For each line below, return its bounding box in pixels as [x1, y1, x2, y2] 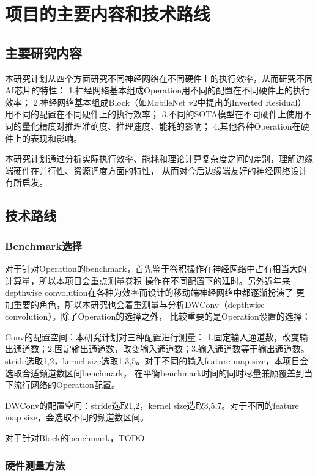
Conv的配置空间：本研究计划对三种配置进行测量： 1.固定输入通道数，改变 [5, 330, 300, 343]
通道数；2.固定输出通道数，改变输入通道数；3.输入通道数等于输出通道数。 [13, 342, 309, 355]
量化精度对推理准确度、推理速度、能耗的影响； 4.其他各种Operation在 [21, 119, 301, 132]
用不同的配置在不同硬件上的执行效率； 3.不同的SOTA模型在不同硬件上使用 [5, 108, 303, 120]
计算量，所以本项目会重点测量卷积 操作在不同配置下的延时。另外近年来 [5, 274, 290, 287]
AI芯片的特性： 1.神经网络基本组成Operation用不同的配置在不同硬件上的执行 [5, 84, 310, 97]
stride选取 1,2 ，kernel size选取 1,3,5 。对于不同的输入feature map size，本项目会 [5, 354, 309, 367]
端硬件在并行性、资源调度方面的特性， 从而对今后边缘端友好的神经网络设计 [5, 164, 308, 177]
